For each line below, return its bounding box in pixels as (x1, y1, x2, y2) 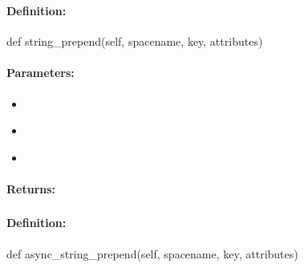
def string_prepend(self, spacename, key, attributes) (6, 33, 263, 50)
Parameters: (6, 64, 75, 81)
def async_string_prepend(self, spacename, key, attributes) (6, 245, 298, 262)
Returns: (6, 180, 56, 197)
